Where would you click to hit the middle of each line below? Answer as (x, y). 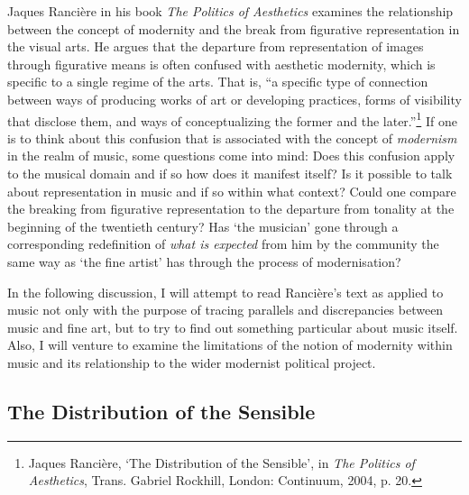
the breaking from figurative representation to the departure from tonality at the (231, 209)
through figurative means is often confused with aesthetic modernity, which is (221, 64)
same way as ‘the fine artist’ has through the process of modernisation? (204, 261)
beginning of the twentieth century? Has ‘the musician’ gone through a (203, 226)
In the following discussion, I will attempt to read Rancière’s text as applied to (225, 292)
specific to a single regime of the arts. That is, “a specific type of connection (218, 82)
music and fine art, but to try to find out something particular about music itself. (233, 327)
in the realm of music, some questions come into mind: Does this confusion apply (231, 156)
